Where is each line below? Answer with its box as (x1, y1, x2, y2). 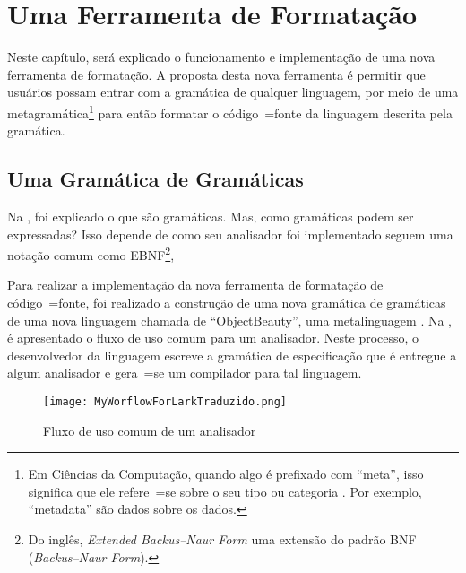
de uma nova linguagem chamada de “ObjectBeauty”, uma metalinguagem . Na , (7, 310, 452, 329)
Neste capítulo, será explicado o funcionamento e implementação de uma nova (7, 48, 436, 66)
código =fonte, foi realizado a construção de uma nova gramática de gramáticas (7, 292, 446, 311)
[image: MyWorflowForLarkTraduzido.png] (43, 395, 288, 408)
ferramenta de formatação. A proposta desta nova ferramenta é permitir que (7, 65, 426, 83)
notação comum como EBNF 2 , (7, 243, 175, 264)
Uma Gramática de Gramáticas (7, 165, 304, 193)
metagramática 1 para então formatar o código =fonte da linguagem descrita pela (7, 100, 453, 122)
